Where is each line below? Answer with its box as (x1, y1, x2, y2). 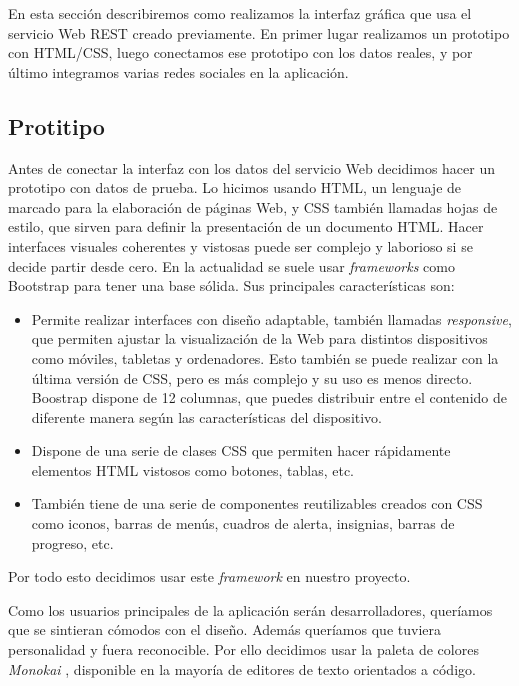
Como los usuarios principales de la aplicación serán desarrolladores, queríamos (8, 599, 493, 620)
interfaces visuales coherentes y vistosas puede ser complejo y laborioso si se (8, 235, 473, 256)
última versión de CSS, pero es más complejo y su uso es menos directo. (31, 367, 473, 388)
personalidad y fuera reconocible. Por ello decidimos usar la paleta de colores (8, 639, 479, 660)
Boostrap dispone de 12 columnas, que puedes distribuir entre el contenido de (31, 387, 507, 408)
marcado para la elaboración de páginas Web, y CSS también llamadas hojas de (8, 196, 498, 217)
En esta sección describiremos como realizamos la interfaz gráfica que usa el (8, 3, 472, 23)
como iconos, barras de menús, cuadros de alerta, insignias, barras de (31, 513, 455, 534)
